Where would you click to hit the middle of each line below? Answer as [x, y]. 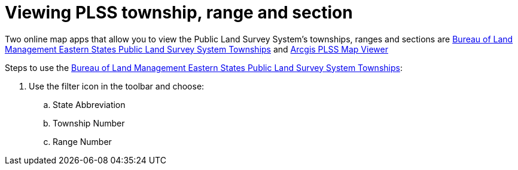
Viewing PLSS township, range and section [179, 13]
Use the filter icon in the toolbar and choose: [117, 86]
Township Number [89, 123]
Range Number [82, 141]
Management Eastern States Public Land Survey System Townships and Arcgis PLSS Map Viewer [196, 49]
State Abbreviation [89, 104]
